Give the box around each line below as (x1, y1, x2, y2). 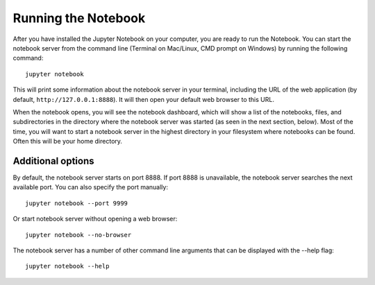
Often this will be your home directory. (12, 137, 123, 146)
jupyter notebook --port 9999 (25, 199, 128, 207)
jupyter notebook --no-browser (25, 231, 132, 239)
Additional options (12, 155, 94, 166)
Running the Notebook (12, 10, 146, 26)
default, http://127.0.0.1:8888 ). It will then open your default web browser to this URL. (12, 95, 274, 103)
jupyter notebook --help (25, 262, 110, 270)
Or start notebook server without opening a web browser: (12, 215, 178, 223)
